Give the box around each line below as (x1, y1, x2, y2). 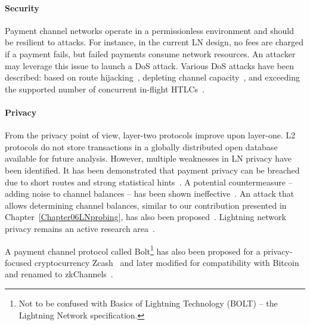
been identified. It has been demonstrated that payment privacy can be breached (5, 163, 300, 176)
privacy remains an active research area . (5, 222, 155, 234)
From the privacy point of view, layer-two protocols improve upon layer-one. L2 (5, 129, 296, 141)
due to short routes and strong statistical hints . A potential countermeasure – (5, 175, 293, 188)
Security (5, 1, 39, 14)
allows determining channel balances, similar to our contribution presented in (5, 199, 287, 211)
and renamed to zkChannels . (5, 268, 113, 280)
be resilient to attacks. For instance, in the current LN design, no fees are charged (5, 36, 304, 48)
